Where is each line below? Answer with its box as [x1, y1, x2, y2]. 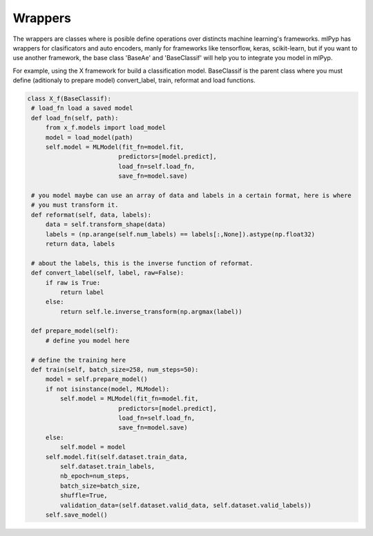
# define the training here [31, 356, 126, 364]
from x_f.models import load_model [45, 124, 166, 131]
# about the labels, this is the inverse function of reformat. [31, 259, 254, 267]
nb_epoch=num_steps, [59, 472, 130, 480]
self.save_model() [45, 510, 108, 519]
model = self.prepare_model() [45, 376, 148, 383]
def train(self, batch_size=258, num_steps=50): [31, 366, 199, 373]
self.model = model [59, 443, 126, 451]
